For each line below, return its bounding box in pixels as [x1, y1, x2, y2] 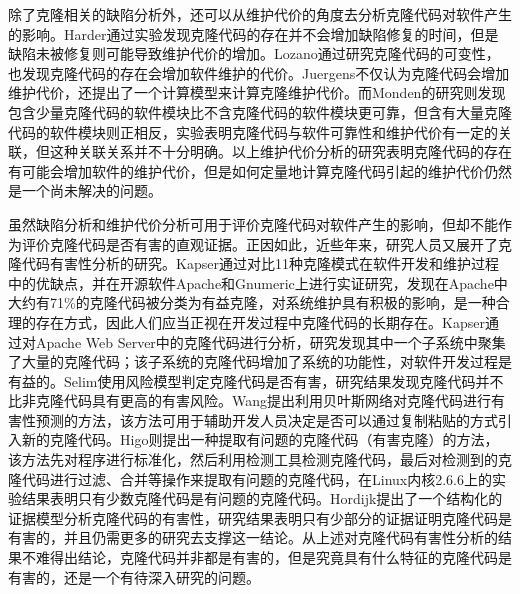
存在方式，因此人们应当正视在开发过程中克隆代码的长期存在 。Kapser [35, 311, 485, 332]
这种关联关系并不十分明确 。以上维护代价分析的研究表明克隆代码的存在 [49, 141, 512, 162]
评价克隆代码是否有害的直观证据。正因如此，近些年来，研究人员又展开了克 [21, 233, 512, 254]
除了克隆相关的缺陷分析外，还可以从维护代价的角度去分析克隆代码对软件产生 [8, 4, 512, 24]
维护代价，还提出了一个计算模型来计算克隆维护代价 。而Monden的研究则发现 [8, 82, 506, 103]
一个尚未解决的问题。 [21, 180, 162, 201]
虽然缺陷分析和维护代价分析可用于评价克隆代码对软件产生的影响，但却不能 [8, 213, 498, 234]
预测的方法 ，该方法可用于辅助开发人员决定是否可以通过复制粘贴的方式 [35, 409, 498, 430]
